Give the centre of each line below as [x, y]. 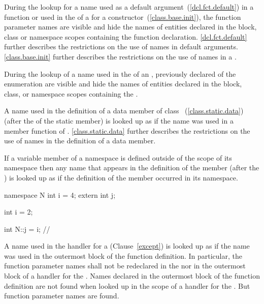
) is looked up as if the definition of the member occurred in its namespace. [121, 177]
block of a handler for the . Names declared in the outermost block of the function [132, 276]
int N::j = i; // [27, 229]
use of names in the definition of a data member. [80, 141]
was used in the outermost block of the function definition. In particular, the [123, 255]
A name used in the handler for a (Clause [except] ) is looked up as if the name [127, 246]
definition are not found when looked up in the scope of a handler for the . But [127, 285]
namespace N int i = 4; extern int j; [60, 194]
